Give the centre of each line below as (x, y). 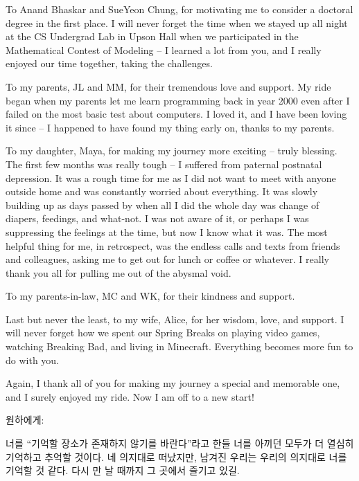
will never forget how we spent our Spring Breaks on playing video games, (163, 333)
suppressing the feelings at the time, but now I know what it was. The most (167, 232)
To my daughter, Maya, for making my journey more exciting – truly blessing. (172, 151)
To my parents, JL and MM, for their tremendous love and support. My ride (168, 86)
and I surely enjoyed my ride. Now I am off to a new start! (130, 396)
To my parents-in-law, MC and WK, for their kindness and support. (150, 296)
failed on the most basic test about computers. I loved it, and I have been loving (176, 114)
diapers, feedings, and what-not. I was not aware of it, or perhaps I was (157, 218)
